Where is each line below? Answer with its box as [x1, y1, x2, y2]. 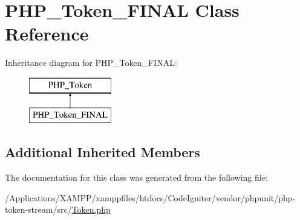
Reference [5, 21, 89, 46]
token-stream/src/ [5, 203, 72, 216]
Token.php [71, 203, 111, 216]
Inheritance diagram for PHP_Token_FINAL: [5, 56, 177, 69]
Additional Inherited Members [5, 143, 200, 161]
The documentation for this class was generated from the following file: [5, 171, 268, 184]
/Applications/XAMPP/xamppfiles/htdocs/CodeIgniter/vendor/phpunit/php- [5, 191, 296, 204]
